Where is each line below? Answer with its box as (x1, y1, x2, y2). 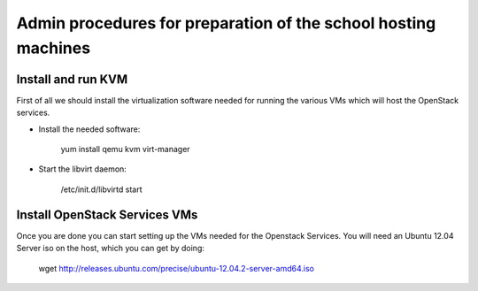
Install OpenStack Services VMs (16, 207, 198, 222)
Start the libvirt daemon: (38, 164, 127, 174)
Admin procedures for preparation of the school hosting (16, 13, 436, 33)
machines (16, 38, 91, 57)
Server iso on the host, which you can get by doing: (16, 243, 205, 254)
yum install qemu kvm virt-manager (60, 144, 190, 155)
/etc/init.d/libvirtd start (60, 184, 143, 195)
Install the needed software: (38, 124, 141, 134)
